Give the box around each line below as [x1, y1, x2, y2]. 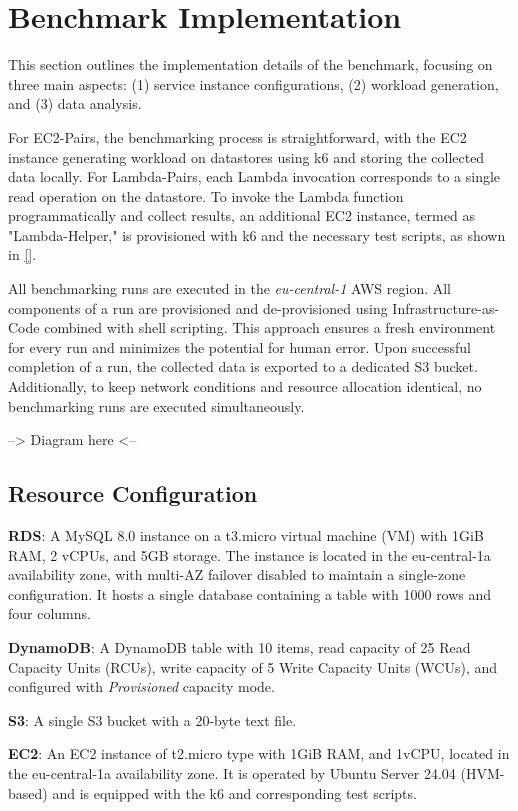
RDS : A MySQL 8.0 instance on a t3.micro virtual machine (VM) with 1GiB [8, 525, 484, 546]
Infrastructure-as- [392, 297, 500, 318]
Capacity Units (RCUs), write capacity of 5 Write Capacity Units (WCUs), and [8, 656, 498, 677]
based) [8, 782, 48, 803]
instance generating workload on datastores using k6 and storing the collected [8, 146, 485, 167]
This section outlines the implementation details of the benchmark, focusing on [8, 54, 493, 75]
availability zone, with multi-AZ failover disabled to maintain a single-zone [8, 564, 466, 585]
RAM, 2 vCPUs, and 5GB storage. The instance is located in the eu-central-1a [8, 544, 491, 565]
